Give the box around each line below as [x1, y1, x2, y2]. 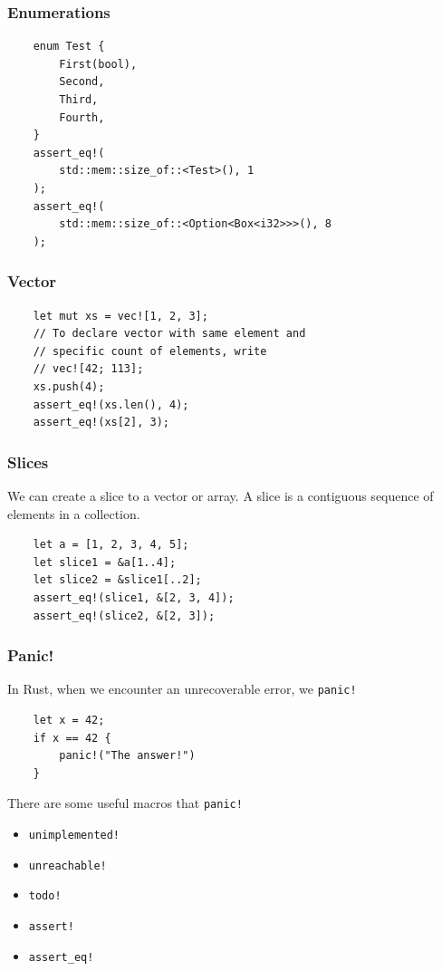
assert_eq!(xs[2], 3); [33, 416, 169, 429]
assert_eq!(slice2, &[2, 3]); [33, 609, 216, 622]
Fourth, [59, 111, 105, 124]
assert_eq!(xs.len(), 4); [33, 398, 189, 411]
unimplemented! [28, 829, 120, 841]
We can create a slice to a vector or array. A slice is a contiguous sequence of [7, 485, 434, 505]
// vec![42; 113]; [33, 362, 144, 376]
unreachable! [28, 859, 107, 872]
